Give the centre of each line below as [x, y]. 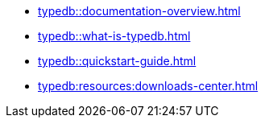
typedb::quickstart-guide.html [117, 61]
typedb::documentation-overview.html [139, 11]
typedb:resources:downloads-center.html [148, 86]
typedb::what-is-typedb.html [114, 36]
